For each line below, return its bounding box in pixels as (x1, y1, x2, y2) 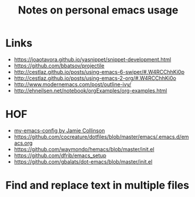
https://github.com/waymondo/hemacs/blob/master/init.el (14, 145, 154, 152)
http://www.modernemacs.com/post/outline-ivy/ (14, 80, 132, 88)
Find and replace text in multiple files (5, 179, 189, 192)
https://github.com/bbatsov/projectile (14, 62, 105, 69)
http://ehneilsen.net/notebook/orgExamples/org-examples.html (14, 87, 167, 94)
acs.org (14, 139, 33, 147)
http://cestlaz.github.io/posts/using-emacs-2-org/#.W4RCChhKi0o (14, 74, 177, 81)
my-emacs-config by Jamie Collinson (14, 127, 105, 134)
